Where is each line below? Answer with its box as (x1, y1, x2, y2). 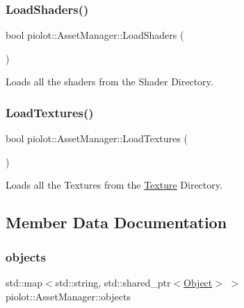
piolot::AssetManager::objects (6, 289, 131, 303)
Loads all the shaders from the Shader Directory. (6, 74, 213, 89)
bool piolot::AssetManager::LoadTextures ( (6, 131, 188, 146)
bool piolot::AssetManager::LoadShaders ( (6, 28, 184, 42)
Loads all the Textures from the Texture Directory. (6, 178, 222, 192)
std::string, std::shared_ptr (55, 275, 171, 289)
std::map (6, 275, 42, 289)
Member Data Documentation (6, 212, 227, 233)
